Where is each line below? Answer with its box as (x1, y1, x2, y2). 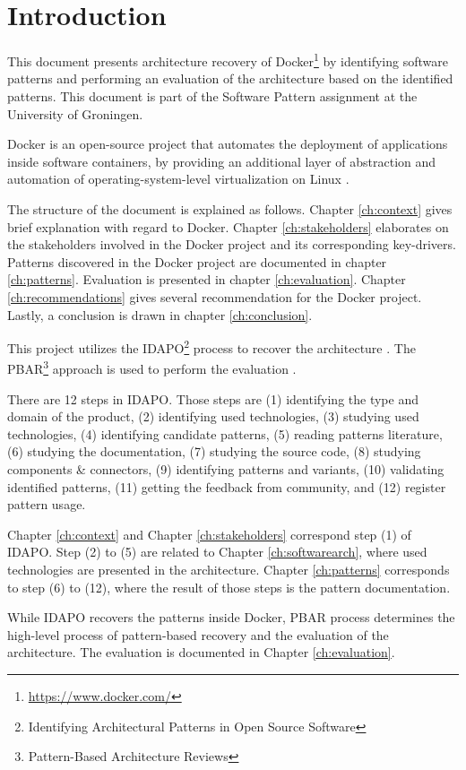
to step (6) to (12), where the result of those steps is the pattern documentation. (7, 577, 451, 596)
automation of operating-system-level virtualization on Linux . (7, 169, 349, 188)
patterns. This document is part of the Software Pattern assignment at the (7, 86, 418, 105)
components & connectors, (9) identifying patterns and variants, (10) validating (7, 459, 444, 478)
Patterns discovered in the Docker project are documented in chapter (7, 252, 387, 271)
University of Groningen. (7, 104, 143, 123)
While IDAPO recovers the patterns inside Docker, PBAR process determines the (7, 608, 455, 627)
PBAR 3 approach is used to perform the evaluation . (7, 357, 297, 377)
